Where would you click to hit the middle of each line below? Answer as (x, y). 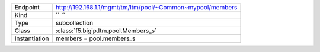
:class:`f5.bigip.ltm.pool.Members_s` (106, 31)
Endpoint (27, 7)
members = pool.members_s (95, 38)
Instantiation (32, 38)
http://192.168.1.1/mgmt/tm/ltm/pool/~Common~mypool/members (146, 7)
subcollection (74, 23)
